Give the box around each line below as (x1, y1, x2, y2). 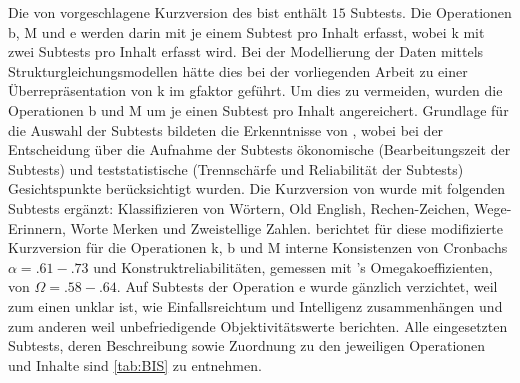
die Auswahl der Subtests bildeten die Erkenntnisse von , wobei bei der (8, 119, 444, 140)
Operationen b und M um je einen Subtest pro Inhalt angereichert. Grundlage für (8, 99, 509, 120)
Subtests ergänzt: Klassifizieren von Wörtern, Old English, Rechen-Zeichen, (8, 197, 470, 218)
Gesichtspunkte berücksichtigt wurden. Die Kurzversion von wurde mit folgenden (8, 178, 506, 199)
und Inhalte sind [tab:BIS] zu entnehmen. (8, 354, 262, 375)
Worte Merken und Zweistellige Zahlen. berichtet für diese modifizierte (70, 217, 503, 238)
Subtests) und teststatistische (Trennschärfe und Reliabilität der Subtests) (8, 158, 464, 179)
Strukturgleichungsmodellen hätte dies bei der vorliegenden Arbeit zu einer (8, 60, 468, 81)
